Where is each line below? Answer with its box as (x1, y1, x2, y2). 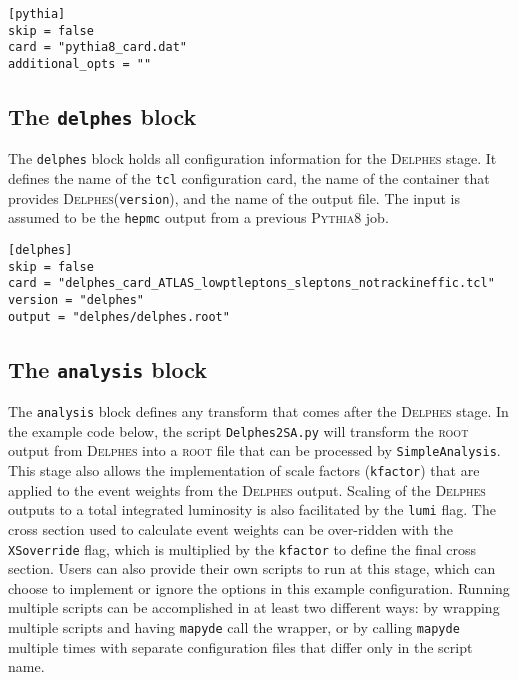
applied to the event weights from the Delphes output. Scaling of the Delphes (8, 479, 486, 500)
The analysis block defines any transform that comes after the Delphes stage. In (8, 401, 509, 422)
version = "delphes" (8, 293, 145, 307)
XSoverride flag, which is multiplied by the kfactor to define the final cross (8, 538, 477, 559)
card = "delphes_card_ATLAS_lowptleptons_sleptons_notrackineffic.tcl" (8, 276, 495, 291)
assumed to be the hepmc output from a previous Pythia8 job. (8, 207, 389, 228)
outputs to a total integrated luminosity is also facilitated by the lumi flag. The (8, 499, 496, 520)
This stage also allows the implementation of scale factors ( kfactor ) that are (8, 460, 480, 481)
